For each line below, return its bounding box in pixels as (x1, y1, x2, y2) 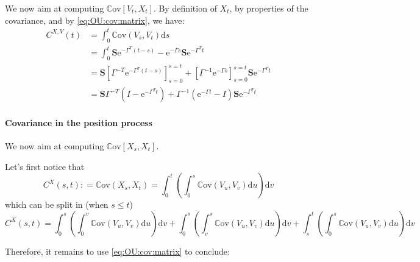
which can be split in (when (5, 198, 109, 211)
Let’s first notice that (5, 160, 85, 172)
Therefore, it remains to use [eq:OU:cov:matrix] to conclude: (5, 244, 230, 257)
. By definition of (153, 2, 217, 14)
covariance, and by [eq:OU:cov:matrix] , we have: (5, 13, 185, 26)
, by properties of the (229, 2, 308, 14)
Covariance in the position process (5, 116, 152, 129)
